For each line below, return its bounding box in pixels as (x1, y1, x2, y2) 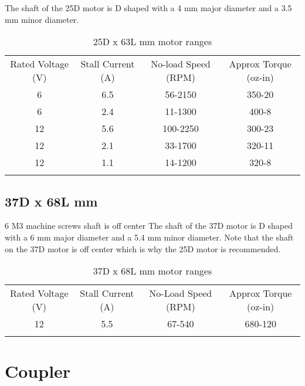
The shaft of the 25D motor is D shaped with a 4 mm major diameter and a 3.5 (5, 2, 292, 13)
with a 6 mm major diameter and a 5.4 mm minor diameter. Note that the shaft (5, 231, 294, 243)
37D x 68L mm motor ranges (93, 264, 212, 278)
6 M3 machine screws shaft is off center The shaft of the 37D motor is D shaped (5, 219, 293, 232)
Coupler (5, 359, 71, 383)
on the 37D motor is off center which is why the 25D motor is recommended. (5, 242, 281, 255)
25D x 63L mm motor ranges (93, 35, 212, 49)
